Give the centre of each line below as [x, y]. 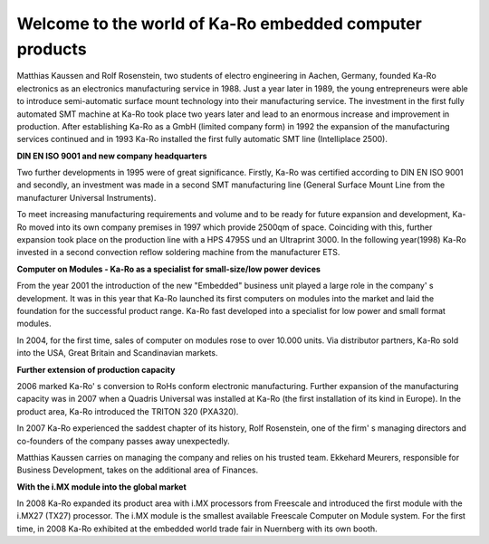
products [52, 49]
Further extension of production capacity [96, 369]
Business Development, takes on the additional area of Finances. [138, 470]
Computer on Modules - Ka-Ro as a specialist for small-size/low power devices [169, 269]
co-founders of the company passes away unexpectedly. [123, 441]
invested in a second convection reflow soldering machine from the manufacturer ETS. [178, 253]
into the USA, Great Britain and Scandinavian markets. [117, 353]
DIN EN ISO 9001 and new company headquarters [112, 156]
